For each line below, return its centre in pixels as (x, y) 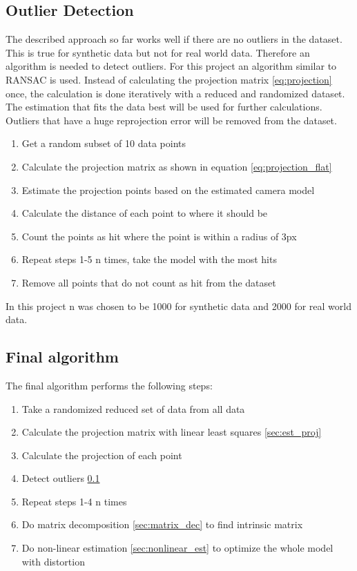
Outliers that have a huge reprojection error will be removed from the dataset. (171, 120)
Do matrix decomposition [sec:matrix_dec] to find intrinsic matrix (162, 524)
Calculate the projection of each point (102, 455)
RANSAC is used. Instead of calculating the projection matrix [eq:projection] (169, 79)
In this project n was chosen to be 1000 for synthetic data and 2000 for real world (178, 306)
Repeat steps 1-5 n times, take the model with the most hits (149, 259)
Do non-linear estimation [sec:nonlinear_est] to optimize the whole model (177, 548)
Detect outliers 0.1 (61, 478)
